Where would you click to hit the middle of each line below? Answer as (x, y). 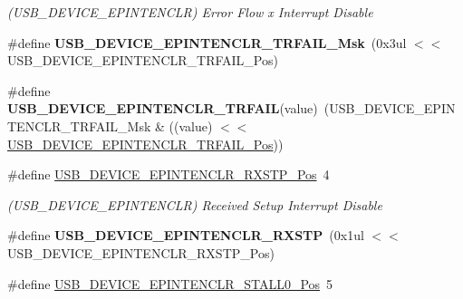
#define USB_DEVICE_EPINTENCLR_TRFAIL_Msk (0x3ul (207, 42)
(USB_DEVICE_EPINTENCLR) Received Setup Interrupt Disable (195, 204)
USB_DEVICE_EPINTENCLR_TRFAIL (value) (163, 108)
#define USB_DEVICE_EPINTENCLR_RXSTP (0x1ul (186, 235)
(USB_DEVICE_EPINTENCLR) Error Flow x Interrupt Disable (190, 12)
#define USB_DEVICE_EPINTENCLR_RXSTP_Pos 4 (169, 174)
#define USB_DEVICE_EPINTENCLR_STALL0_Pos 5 (170, 283)
